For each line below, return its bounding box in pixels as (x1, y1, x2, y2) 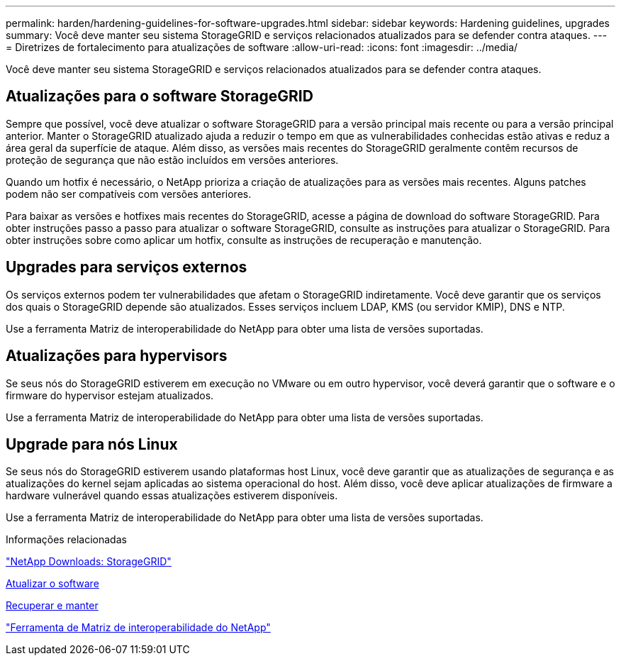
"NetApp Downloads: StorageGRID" (6, 555, 172, 568)
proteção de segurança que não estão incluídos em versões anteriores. (6, 153, 339, 166)
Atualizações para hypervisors (6, 347, 228, 365)
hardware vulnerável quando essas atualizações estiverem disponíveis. (6, 489, 338, 502)
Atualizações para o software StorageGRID (6, 87, 313, 106)
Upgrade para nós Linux (6, 435, 178, 453)
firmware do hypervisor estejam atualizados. (6, 389, 214, 401)
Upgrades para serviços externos (6, 258, 247, 277)
